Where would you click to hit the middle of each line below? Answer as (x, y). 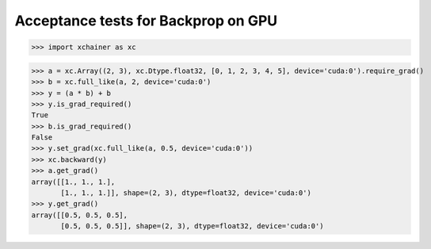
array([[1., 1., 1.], (73, 182)
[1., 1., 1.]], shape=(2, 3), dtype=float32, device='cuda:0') (186, 193)
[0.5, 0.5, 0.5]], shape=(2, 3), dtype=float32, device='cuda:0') (192, 226)
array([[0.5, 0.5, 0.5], (80, 215)
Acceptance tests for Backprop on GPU (146, 21)
